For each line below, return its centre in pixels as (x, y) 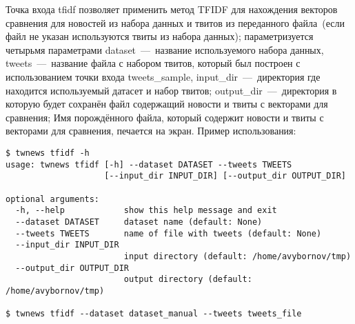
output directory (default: (188, 280)
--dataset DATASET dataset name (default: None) (139, 222)
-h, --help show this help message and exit (146, 211)
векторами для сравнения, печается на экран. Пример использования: (151, 131)
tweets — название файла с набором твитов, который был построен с (153, 63)
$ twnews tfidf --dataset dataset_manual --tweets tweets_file (154, 314)
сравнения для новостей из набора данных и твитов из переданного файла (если (175, 22)
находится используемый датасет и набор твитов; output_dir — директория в (171, 90)
